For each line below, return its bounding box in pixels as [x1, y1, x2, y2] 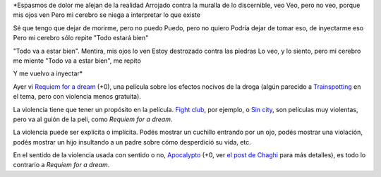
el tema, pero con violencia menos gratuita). [13, 92, 141, 101]
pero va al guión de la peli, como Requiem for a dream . [13, 115, 173, 123]
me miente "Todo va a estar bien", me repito [13, 56, 141, 65]
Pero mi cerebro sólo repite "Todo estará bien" [13, 34, 149, 42]
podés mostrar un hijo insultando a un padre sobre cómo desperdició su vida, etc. [13, 138, 252, 146]
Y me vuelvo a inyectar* [13, 69, 83, 78]
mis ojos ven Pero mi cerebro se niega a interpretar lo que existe [13, 11, 201, 19]
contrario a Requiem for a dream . [13, 161, 110, 169]
